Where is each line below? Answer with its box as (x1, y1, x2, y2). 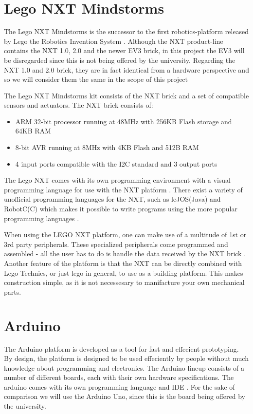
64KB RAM (15, 126, 51, 136)
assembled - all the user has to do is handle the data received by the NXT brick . (4, 248, 246, 259)
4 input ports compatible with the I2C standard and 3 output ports (15, 158, 217, 169)
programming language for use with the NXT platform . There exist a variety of (4, 184, 243, 194)
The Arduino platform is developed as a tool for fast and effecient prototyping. (4, 343, 239, 354)
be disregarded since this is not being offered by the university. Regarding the (4, 55, 235, 65)
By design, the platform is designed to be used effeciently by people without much (4, 353, 249, 363)
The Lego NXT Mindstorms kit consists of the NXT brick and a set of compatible (4, 90, 249, 100)
